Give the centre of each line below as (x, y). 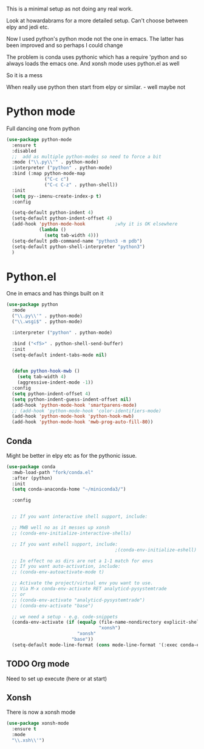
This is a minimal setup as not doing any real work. (70, 9)
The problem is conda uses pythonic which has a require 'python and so (97, 57)
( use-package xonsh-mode (38, 723)
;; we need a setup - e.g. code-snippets (65, 616)
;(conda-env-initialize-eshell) (156, 550)
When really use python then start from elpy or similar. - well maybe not (96, 87)
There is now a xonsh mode (41, 712)
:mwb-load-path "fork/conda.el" (53, 472)
